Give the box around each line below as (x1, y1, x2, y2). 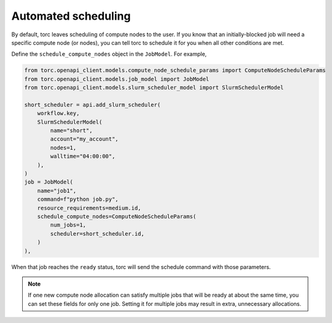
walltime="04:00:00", (50, 153, 116, 160)
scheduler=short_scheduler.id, (50, 230, 144, 237)
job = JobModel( (24, 179, 74, 185)
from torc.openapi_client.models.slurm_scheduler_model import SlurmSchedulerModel (24, 84, 284, 91)
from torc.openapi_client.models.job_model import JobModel (24, 76, 210, 82)
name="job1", (37, 187, 77, 194)
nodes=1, (50, 144, 77, 151)
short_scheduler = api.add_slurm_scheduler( (24, 101, 161, 108)
